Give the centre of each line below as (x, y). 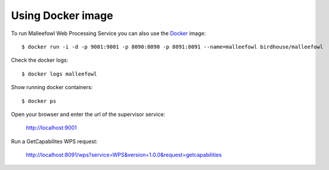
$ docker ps (39, 101)
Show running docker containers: (52, 87)
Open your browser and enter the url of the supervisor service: (88, 114)
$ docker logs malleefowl (60, 74)
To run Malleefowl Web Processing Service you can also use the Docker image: (108, 33)
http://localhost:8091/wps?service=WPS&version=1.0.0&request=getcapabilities (124, 155)
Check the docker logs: (40, 60)
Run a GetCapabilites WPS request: (54, 141)
